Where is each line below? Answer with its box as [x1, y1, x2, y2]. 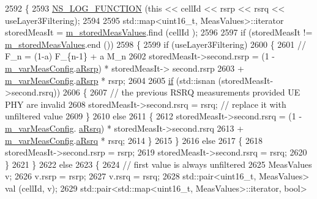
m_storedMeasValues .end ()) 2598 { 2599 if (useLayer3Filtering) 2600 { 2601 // [5, 37, 306, 50]
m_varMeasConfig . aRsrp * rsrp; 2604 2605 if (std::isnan [5, 73, 215, 86]
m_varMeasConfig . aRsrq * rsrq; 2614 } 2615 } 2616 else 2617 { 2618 [5, 133, 263, 146]
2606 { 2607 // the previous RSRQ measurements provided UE [62, 86, 300, 99]
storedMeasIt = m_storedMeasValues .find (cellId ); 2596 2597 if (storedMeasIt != [5, 26, 313, 39]
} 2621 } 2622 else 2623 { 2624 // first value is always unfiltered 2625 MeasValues [5, 157, 312, 170]
